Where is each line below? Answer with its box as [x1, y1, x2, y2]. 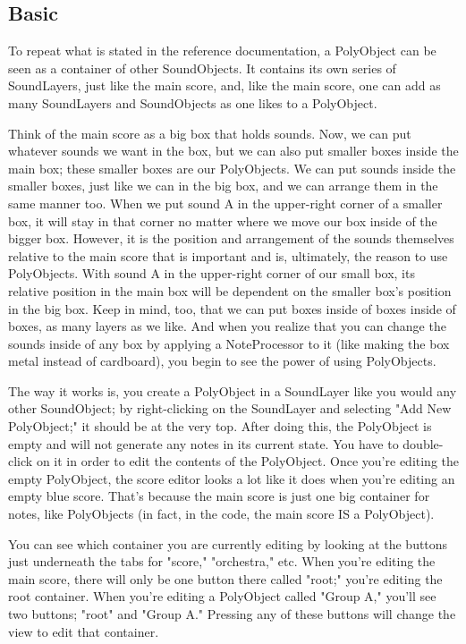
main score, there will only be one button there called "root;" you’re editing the [8, 569, 443, 588]
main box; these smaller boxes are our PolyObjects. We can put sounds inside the [8, 158, 456, 177]
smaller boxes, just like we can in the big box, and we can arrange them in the [8, 176, 438, 195]
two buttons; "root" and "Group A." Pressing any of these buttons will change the [8, 605, 456, 623]
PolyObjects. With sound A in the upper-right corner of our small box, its [8, 264, 415, 283]
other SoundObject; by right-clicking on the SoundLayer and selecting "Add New [8, 399, 452, 418]
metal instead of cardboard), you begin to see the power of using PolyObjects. [8, 352, 436, 370]
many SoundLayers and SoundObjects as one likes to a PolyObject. [8, 93, 377, 112]
